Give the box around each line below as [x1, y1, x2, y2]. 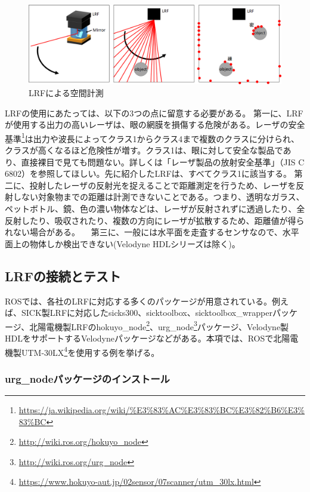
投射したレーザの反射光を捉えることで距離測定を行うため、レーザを [29, 179, 296, 191]
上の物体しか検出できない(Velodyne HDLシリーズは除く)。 [13, 237, 240, 250]
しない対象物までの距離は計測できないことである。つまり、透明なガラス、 [13, 190, 305, 203]
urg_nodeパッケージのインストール [5, 371, 170, 386]
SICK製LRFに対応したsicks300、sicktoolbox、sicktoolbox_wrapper [21, 306, 272, 319]
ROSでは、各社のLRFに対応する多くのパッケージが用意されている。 [5, 294, 272, 307]
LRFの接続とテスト [5, 266, 121, 285]
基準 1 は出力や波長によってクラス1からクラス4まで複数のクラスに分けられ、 [5, 130, 300, 144]
